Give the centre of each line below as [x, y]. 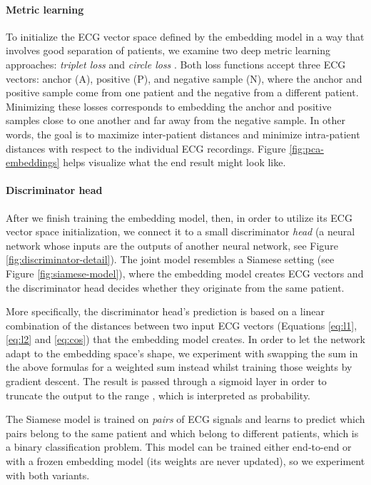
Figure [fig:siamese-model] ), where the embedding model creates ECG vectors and [185, 273]
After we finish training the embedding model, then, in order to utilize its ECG [179, 217]
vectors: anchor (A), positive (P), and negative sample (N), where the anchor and [184, 78]
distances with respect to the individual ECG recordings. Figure [146, 148]
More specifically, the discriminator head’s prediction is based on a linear [166, 311]
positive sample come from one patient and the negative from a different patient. [182, 92]
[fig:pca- [306, 148]
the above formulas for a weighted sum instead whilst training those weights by [179, 367]
